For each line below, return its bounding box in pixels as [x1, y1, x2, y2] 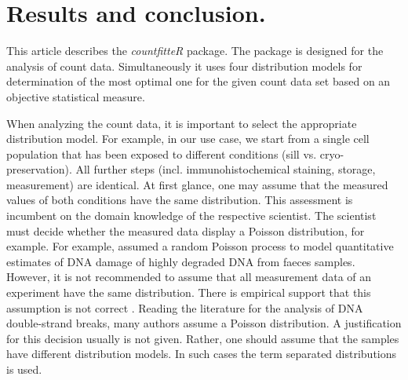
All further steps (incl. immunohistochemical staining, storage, [75, 161, 376, 177]
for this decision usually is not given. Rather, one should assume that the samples [6, 330, 399, 346]
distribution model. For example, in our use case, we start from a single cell [6, 130, 370, 147]
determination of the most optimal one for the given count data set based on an [6, 73, 391, 90]
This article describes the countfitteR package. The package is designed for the [6, 42, 384, 59]
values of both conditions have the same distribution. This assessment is [6, 192, 353, 208]
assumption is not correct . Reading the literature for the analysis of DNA [6, 299, 363, 316]
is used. [6, 361, 42, 377]
